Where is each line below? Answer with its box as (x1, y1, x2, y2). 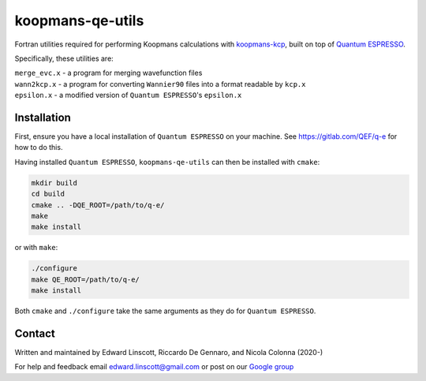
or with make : (14, 243, 58, 252)
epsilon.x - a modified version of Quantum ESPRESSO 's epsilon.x (14, 91, 242, 100)
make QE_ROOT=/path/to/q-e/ (31, 275, 140, 284)
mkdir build (31, 178, 78, 187)
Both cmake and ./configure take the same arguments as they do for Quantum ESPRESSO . (14, 306, 316, 316)
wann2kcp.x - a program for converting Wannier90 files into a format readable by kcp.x (14, 79, 306, 88)
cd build (31, 189, 65, 199)
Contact (14, 327, 55, 340)
